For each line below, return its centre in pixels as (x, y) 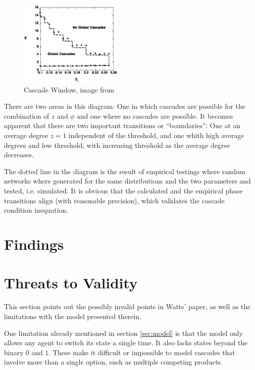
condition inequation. (36, 210)
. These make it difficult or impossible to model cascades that (142, 352)
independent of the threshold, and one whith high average (156, 135)
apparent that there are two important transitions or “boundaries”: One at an (122, 125)
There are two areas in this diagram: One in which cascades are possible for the (125, 106)
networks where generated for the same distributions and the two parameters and (127, 181)
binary (14, 352)
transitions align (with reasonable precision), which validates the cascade (114, 200)
